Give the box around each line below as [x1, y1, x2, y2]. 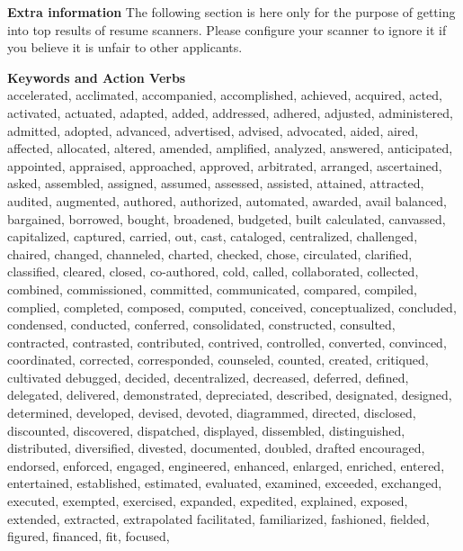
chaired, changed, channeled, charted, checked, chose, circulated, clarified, [7, 244, 413, 263]
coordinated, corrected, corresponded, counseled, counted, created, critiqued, [7, 350, 429, 369]
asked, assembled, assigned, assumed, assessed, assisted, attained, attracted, [7, 174, 424, 193]
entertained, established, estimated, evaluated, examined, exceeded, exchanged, [7, 474, 442, 492]
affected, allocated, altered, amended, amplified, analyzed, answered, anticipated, [7, 139, 453, 158]
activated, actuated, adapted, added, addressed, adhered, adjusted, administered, [7, 103, 453, 122]
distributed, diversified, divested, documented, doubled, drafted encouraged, [7, 438, 425, 457]
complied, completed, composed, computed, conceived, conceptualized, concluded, [7, 297, 457, 316]
